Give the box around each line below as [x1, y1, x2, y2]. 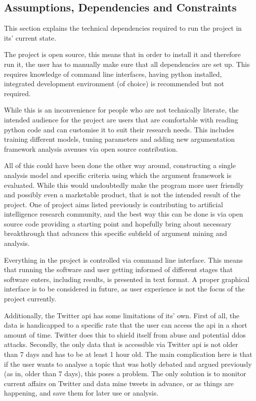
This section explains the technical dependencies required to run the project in [4, 23, 242, 33]
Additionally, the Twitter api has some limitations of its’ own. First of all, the [4, 310, 240, 320]
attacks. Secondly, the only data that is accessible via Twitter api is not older [4, 339, 238, 349]
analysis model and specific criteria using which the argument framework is [4, 170, 232, 180]
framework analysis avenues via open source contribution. [4, 143, 178, 154]
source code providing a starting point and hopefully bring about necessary [4, 218, 232, 229]
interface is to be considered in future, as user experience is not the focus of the [4, 284, 245, 294]
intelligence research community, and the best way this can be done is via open [4, 209, 243, 219]
